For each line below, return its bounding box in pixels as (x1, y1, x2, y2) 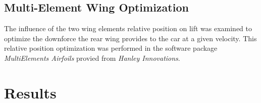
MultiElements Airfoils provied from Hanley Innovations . (4, 52, 180, 63)
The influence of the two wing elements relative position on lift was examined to (4, 23, 252, 34)
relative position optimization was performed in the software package (4, 43, 218, 53)
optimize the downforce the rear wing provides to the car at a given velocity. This (4, 33, 257, 43)
